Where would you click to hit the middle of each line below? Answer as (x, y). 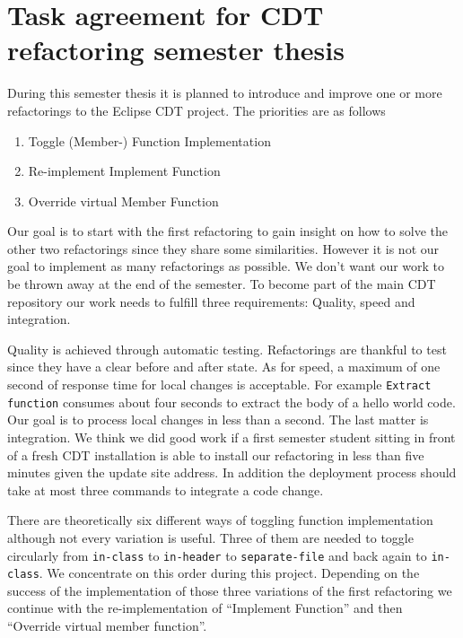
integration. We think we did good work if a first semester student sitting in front (231, 437)
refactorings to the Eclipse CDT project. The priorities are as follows (197, 110)
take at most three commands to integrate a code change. (166, 489)
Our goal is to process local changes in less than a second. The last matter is (218, 420)
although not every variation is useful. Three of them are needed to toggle (210, 537)
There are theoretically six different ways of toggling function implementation (220, 520)
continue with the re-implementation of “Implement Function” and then (205, 608)
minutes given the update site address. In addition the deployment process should (232, 472)
